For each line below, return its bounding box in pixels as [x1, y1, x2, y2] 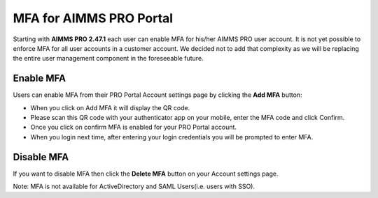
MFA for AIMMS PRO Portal [13, 10, 174, 26]
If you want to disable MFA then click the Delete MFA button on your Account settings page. [13, 169, 279, 178]
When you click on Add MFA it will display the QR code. [30, 103, 190, 112]
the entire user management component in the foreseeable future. [13, 54, 204, 63]
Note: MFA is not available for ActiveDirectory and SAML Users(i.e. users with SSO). [13, 182, 255, 191]
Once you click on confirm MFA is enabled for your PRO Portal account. [30, 123, 237, 132]
